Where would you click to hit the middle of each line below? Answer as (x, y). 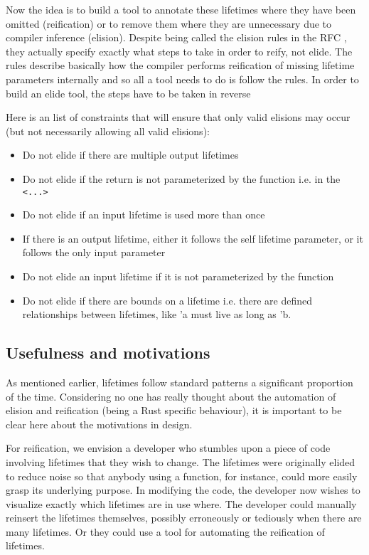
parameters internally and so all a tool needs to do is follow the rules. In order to (182, 79)
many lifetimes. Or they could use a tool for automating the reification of (165, 531)
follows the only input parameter (94, 252)
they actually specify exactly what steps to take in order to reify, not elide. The (179, 51)
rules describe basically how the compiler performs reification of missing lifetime (180, 65)
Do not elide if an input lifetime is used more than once (144, 215)
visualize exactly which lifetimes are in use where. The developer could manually (181, 503)
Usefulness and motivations (108, 353)
